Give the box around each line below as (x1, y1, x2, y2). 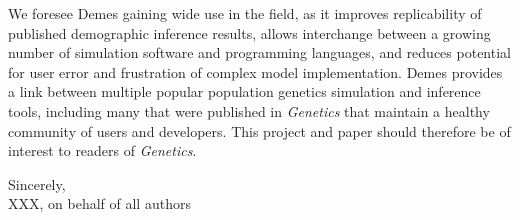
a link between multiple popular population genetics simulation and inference (8, 81, 481, 102)
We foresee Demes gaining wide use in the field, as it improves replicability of (8, 3, 482, 23)
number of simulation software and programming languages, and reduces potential (8, 42, 511, 63)
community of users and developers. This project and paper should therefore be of (8, 120, 511, 141)
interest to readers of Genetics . (8, 140, 197, 161)
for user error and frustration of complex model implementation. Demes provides (8, 61, 503, 82)
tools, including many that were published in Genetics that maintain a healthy (8, 100, 490, 121)
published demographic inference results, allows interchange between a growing (8, 22, 491, 43)
